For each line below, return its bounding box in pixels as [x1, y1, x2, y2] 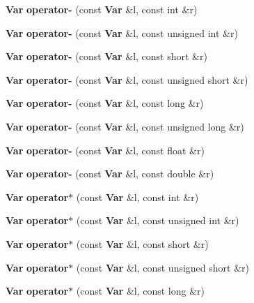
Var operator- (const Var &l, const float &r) [6, 142, 205, 157]
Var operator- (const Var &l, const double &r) [6, 166, 214, 181]
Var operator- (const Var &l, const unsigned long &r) [6, 119, 244, 133]
